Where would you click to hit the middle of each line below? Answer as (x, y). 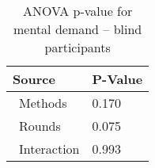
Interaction (49, 149)
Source (34, 79)
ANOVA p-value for (78, 11)
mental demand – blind (78, 29)
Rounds (40, 126)
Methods (43, 103)
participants (77, 47)
